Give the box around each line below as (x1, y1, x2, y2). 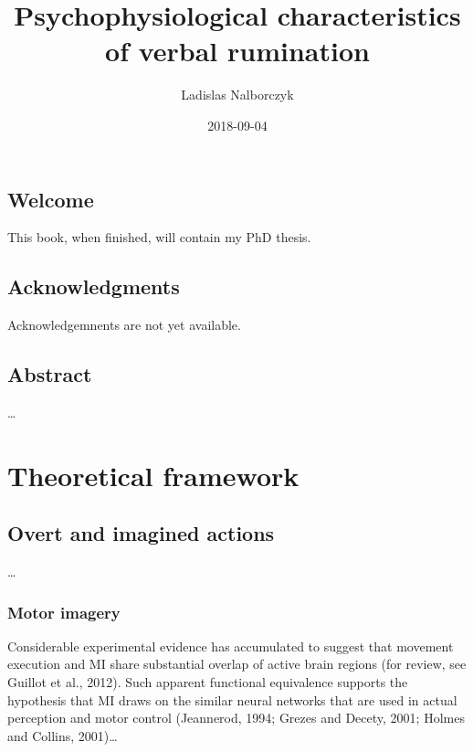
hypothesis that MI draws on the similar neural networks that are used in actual (7, 690, 457, 709)
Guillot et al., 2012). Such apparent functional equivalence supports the (7, 673, 408, 692)
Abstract (7, 360, 92, 388)
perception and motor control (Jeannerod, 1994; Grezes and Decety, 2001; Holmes (7, 708, 465, 727)
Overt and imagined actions (7, 519, 275, 547)
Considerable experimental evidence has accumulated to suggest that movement (7, 636, 454, 655)
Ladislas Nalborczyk (181, 85, 294, 104)
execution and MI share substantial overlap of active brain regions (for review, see (7, 654, 467, 673)
